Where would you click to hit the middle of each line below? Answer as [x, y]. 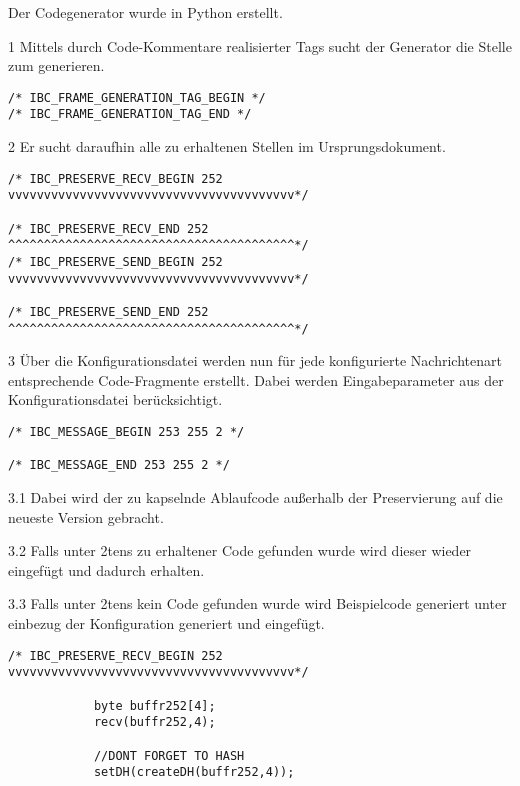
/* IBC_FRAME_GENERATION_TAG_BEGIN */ [137, 97]
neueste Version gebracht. [86, 516]
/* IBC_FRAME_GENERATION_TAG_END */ [130, 114]
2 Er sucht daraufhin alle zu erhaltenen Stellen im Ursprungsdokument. [227, 146]
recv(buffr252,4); [154, 722]
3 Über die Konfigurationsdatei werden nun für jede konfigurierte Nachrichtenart [255, 360]
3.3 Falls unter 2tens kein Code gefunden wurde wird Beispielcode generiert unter [257, 603]
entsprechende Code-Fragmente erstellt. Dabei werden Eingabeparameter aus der [256, 379]
